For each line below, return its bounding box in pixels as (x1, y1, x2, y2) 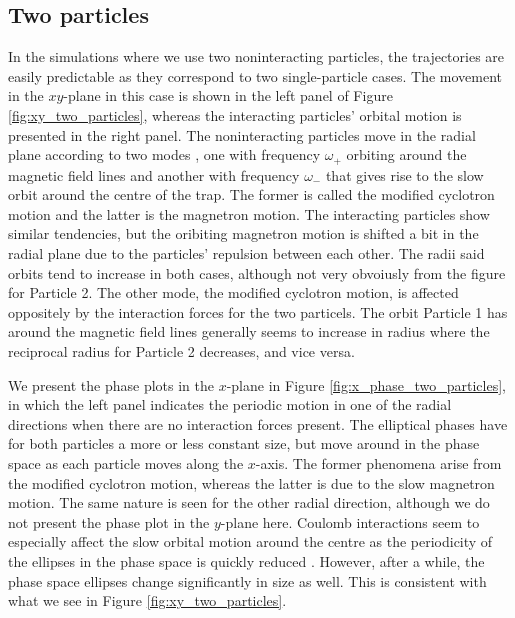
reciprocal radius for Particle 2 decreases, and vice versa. (8, 340, 355, 361)
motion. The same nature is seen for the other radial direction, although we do (8, 492, 490, 513)
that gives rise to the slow (325, 164, 484, 185)
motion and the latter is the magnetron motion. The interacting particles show (8, 203, 490, 224)
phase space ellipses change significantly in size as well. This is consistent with (8, 570, 487, 591)
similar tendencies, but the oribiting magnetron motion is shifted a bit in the (8, 223, 479, 244)
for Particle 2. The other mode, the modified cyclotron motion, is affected (8, 282, 459, 303)
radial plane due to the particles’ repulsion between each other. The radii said (8, 243, 485, 263)
